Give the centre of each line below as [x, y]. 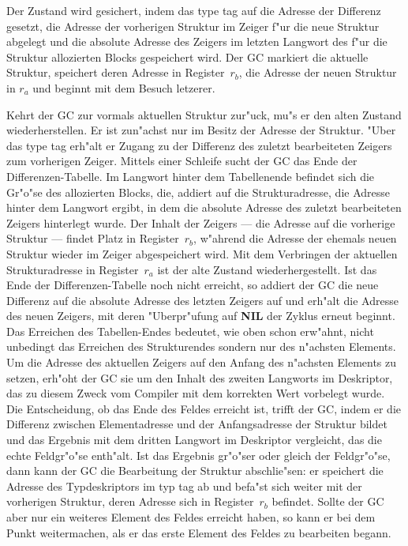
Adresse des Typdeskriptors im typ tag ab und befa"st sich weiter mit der [184, 486]
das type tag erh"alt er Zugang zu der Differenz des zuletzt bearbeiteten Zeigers [199, 145]
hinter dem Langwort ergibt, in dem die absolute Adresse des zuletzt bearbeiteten [204, 207]
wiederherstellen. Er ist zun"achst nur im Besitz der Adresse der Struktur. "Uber [201, 130]
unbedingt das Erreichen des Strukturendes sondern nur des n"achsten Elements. [201, 346]
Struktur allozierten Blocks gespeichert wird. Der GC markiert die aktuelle [187, 56]
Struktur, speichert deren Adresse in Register [116, 72]
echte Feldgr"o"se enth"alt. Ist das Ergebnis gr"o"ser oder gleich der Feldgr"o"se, [198, 455]
